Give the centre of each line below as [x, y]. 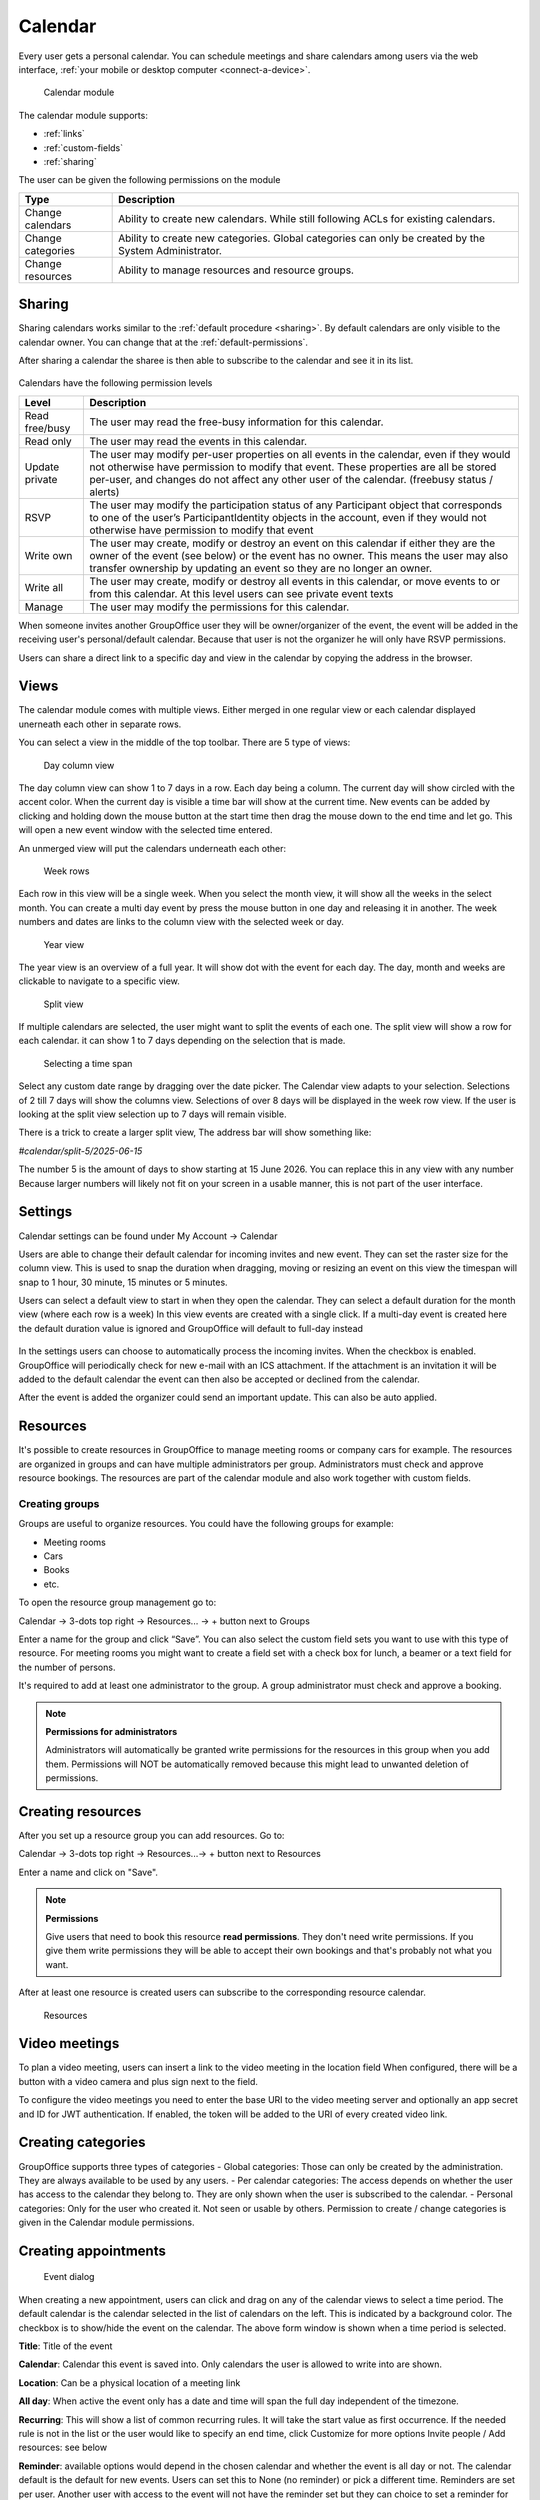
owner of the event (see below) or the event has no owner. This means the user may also [299, 555]
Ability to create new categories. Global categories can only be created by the [301, 238]
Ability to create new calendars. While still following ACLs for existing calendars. [307, 218]
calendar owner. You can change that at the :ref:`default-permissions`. [163, 342]
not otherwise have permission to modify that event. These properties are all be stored [293, 467]
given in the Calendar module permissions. [106, 2222]
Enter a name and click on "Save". [88, 1872]
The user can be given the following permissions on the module [149, 180]
